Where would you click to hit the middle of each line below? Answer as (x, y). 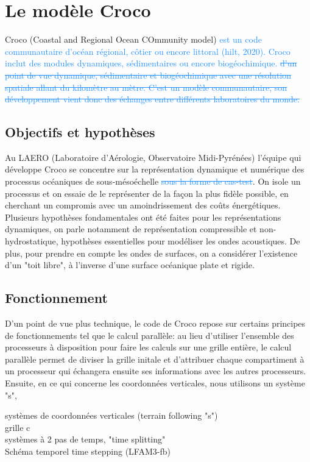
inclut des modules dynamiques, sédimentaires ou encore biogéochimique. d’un (151, 63)
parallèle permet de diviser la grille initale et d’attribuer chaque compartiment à (155, 359)
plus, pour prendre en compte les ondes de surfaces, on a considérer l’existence (151, 253)
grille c (18, 427)
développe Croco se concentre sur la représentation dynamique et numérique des (155, 169)
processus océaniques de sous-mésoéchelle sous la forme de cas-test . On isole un (153, 181)
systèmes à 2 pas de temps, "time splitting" (85, 439)
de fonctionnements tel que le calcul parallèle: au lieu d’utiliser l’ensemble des (150, 335)
